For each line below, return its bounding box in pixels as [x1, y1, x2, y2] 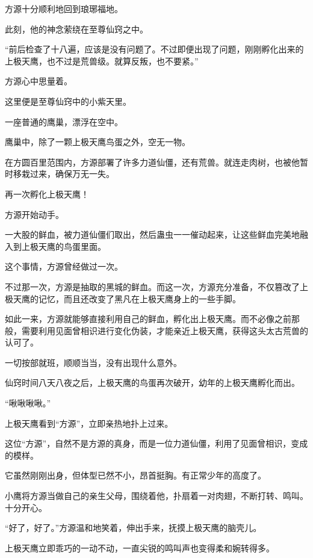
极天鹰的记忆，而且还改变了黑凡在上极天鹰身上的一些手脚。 [5, 292, 241, 305]
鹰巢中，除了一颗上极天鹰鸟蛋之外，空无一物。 [5, 135, 190, 148]
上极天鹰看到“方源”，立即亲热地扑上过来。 [5, 417, 173, 429]
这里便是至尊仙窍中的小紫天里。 [5, 95, 131, 107]
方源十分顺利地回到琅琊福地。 [5, 2, 123, 14]
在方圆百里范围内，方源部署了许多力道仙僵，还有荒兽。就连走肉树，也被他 [5, 155, 300, 168]
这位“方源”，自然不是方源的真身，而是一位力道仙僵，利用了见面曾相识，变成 [5, 437, 308, 450]
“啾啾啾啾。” [5, 397, 51, 409]
